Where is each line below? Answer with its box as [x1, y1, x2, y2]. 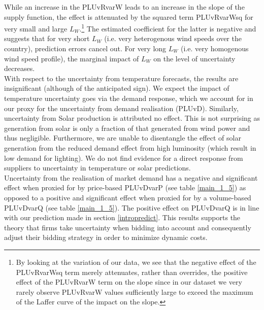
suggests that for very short [4, 33, 90, 44]
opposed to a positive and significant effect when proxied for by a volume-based [4, 192, 251, 202]
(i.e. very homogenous [180, 43, 249, 54]
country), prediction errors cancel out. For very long [4, 43, 167, 54]
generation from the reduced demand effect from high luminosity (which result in [4, 142, 256, 153]
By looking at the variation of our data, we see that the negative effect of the [16, 256, 256, 267]
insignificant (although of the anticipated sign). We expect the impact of [4, 83, 229, 93]
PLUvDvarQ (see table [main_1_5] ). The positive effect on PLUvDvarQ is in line [4, 202, 259, 213]
